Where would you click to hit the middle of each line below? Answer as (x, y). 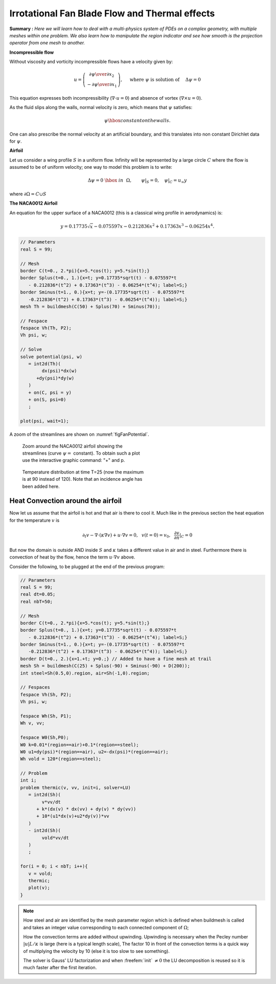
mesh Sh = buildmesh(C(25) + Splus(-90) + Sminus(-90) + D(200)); (105, 666)
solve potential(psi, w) (51, 356)
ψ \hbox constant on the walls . (137, 121)
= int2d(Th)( (45, 364)
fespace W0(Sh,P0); (44, 737)
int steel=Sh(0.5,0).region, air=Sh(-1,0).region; (85, 673)
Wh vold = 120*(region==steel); (61, 759)
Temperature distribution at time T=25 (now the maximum (83, 472)
